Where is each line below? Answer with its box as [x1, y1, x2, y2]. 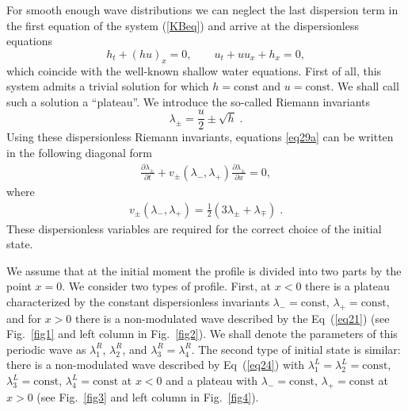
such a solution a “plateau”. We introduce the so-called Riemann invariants [6, 93, 371, 109]
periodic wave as [6, 340, 86, 357]
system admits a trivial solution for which [6, 78, 209, 94]
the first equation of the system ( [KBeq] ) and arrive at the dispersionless [6, 17, 360, 33]
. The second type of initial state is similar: [191, 340, 401, 357]
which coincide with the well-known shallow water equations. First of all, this [6, 62, 382, 79]
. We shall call [330, 78, 399, 94]
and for [6, 309, 42, 326]
